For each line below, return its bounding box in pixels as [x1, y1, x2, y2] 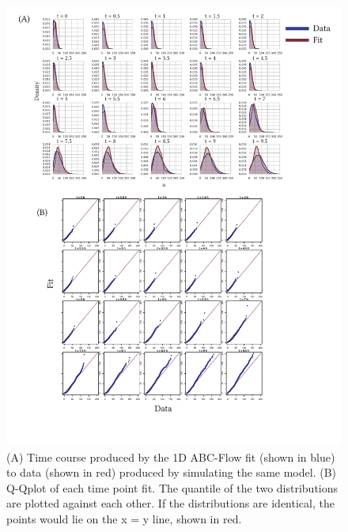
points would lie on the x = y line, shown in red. [6, 510, 242, 526]
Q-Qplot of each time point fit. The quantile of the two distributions [6, 479, 339, 496]
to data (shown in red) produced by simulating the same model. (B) [6, 464, 337, 481]
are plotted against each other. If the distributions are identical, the [6, 495, 335, 511]
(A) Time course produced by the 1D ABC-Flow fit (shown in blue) [6, 448, 335, 465]
